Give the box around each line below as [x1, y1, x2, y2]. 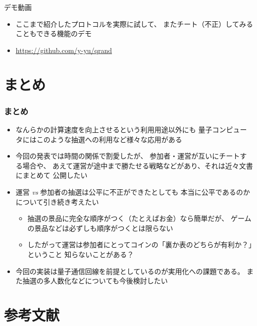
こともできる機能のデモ [15, 28, 92, 39]
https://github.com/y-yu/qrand [15, 45, 112, 55]
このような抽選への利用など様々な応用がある [36, 134, 182, 144]
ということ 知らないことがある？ [27, 249, 134, 259]
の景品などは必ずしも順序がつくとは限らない [27, 222, 173, 233]
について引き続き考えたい [15, 196, 99, 207]
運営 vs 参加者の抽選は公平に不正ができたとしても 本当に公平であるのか [15, 186, 250, 197]
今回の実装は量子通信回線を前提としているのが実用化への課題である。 [15, 266, 245, 276]
